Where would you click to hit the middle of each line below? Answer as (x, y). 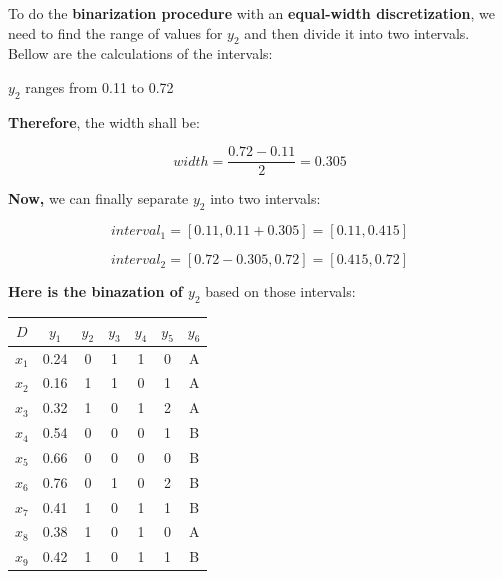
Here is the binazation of (95, 291)
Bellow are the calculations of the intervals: (140, 53)
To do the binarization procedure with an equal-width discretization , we (251, 13)
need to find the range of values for (115, 32)
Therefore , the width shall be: (104, 121)
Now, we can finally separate (98, 198)
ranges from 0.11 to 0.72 (99, 86)
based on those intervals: (280, 291)
